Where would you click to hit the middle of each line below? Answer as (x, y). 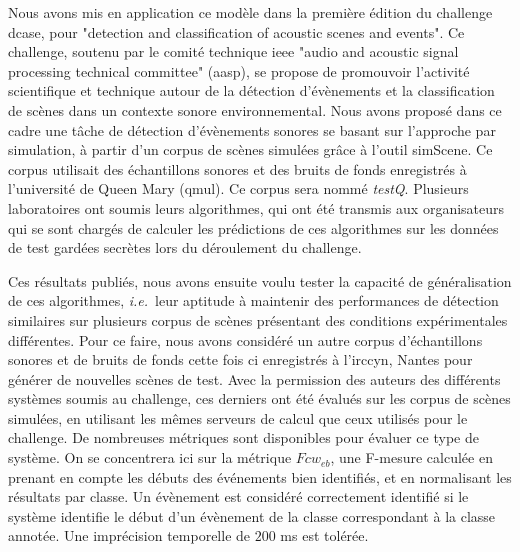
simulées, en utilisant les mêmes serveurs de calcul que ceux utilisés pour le (238, 417)
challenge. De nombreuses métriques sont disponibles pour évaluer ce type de (243, 437)
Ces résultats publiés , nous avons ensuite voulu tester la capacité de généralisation (260, 280)
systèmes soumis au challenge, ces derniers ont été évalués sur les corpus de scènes (259, 398)
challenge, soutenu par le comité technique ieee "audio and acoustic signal (233, 51)
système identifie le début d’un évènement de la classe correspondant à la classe (252, 515)
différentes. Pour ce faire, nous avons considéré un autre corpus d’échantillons (245, 339)
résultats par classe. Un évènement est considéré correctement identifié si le (238, 496)
